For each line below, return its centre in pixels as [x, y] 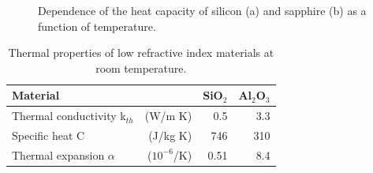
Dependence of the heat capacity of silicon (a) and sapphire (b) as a [202, 10]
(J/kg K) [170, 135]
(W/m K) [168, 116]
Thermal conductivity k [69, 116]
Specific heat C [48, 135]
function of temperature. [97, 26]
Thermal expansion [58, 154]
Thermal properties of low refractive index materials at [141, 53]
